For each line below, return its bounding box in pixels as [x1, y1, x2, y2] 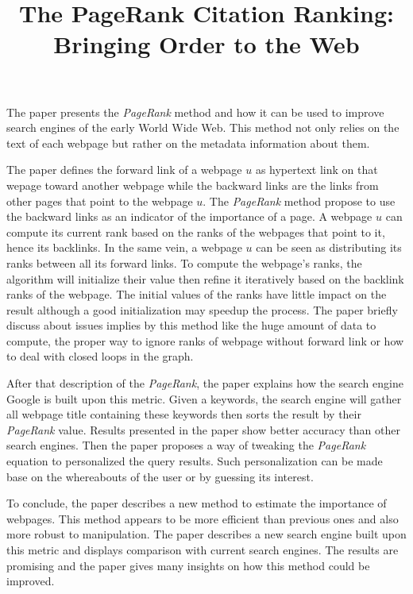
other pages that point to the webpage [6, 192, 193, 209]
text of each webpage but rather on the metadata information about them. [6, 134, 370, 151]
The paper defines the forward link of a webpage [6, 161, 242, 178]
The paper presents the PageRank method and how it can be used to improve [6, 103, 384, 120]
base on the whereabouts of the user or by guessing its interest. [6, 468, 314, 484]
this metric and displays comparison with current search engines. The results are [6, 542, 399, 557]
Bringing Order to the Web [53, 28, 360, 60]
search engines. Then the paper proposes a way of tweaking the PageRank [6, 437, 366, 453]
